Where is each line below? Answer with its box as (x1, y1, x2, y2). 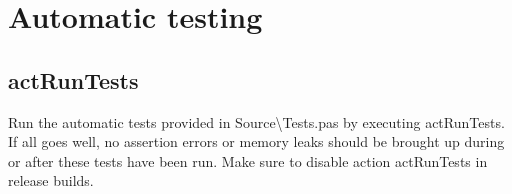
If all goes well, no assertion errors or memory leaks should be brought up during (8, 131, 505, 152)
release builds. (8, 170, 94, 191)
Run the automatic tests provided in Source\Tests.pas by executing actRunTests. (8, 111, 505, 132)
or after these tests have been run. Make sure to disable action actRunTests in (8, 150, 488, 171)
